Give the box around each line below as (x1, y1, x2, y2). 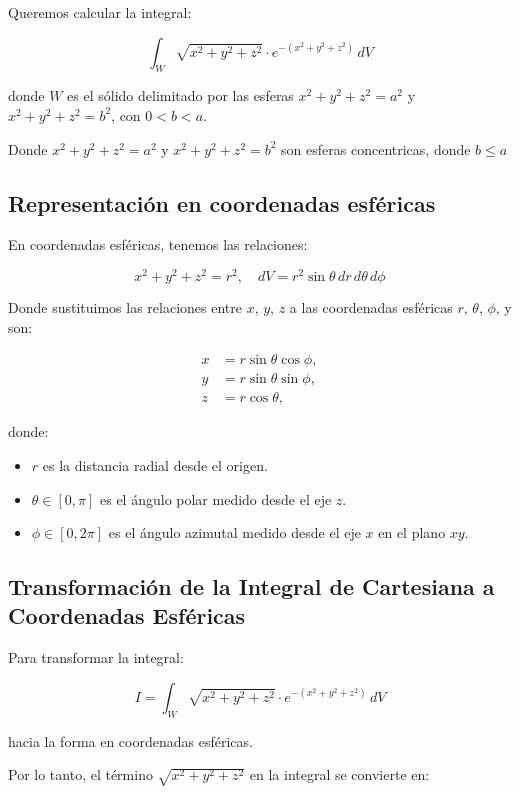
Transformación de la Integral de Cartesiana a (8, 571, 495, 602)
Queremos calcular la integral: (8, 2, 192, 22)
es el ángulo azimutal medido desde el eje (108, 522, 361, 543)
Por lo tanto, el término (8, 764, 153, 785)
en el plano (378, 522, 446, 543)
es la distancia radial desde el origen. (42, 454, 268, 475)
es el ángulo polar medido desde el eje (100, 488, 332, 509)
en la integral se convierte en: (249, 764, 430, 785)
